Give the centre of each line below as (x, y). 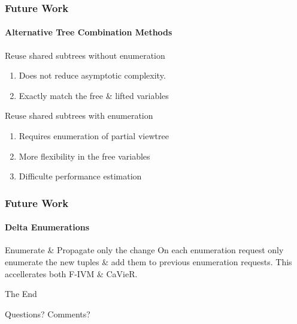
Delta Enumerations (47, 227)
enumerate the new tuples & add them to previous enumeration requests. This (148, 262)
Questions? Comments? (48, 313)
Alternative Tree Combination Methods (89, 32)
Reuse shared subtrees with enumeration (79, 115)
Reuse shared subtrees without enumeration (85, 55)
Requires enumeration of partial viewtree (94, 136)
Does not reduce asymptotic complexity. (92, 75)
